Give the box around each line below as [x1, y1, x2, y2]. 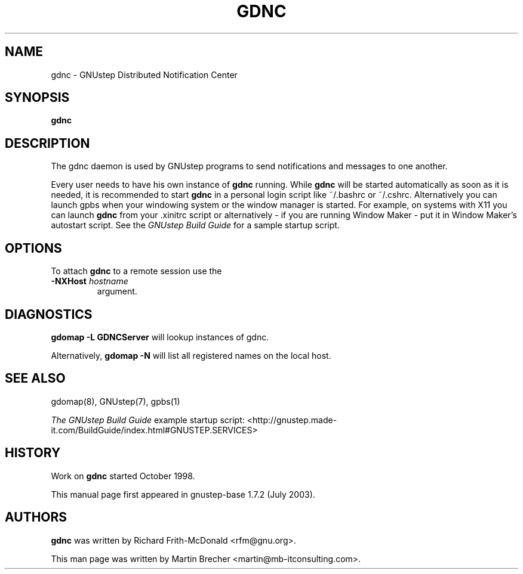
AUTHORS [5, 510, 67, 525]
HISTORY [5, 445, 61, 461]
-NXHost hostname [51, 276, 128, 287]
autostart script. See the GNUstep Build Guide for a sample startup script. [51, 220, 340, 231]
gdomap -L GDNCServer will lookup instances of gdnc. [51, 331, 269, 342]
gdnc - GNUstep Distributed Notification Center [51, 69, 238, 80]
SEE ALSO [5, 371, 66, 386]
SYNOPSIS [5, 90, 70, 106]
